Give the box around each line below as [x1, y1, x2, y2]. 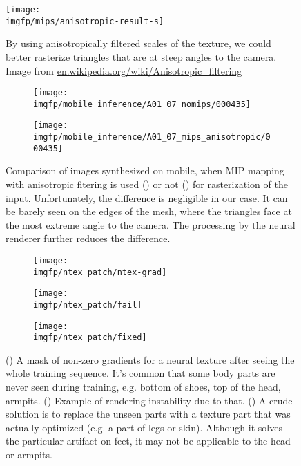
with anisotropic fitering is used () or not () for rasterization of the [6, 176, 288, 191]
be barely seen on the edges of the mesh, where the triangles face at [6, 204, 292, 218]
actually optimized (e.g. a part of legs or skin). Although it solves [6, 420, 282, 434]
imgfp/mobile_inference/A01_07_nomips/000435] [33, 99, 251, 109]
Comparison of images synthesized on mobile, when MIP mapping [6, 163, 284, 178]
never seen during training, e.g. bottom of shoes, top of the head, [6, 380, 281, 394]
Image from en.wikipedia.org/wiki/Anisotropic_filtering [6, 63, 242, 77]
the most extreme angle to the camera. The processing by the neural [6, 217, 295, 232]
